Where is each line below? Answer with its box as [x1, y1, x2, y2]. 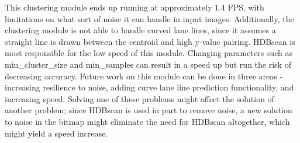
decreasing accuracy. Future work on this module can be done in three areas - [5, 69, 283, 82]
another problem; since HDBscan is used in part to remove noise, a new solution [5, 104, 292, 116]
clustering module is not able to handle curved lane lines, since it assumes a [5, 24, 276, 36]
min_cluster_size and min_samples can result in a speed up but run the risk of [5, 58, 291, 70]
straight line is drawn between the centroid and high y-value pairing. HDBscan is [5, 35, 295, 47]
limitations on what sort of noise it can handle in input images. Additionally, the [5, 12, 294, 25]
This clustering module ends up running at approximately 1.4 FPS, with [5, 1, 264, 13]
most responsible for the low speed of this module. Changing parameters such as [5, 47, 292, 59]
